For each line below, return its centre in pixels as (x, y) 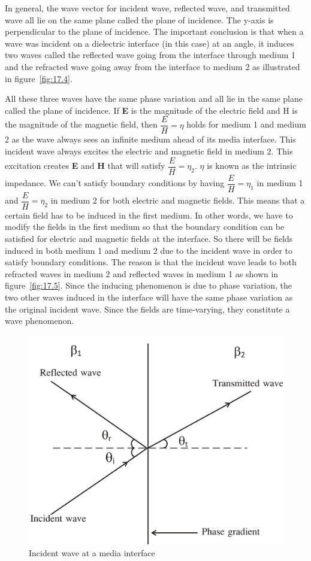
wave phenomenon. (40, 321)
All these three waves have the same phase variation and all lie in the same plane (154, 98)
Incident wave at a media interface (92, 552)
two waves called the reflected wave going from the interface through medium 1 (150, 55)
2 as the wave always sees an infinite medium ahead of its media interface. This (150, 139)
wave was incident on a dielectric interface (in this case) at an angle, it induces (150, 43)
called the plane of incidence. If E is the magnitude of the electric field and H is (151, 110)
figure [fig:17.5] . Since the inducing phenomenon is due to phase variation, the (149, 285)
